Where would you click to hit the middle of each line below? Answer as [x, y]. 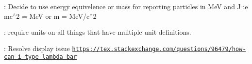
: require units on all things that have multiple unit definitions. [98, 32]
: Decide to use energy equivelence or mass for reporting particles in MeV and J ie [126, 6]
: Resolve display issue [37, 48]
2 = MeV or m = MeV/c [53, 16]
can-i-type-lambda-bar [41, 57]
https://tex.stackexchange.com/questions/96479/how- [159, 49]
